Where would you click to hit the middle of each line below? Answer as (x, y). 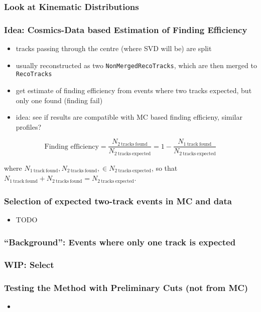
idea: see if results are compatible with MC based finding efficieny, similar (129, 117)
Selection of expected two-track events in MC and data (118, 201)
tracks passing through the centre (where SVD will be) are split (114, 48)
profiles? (29, 126)
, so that (164, 168)
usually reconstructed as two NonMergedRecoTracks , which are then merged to (136, 65)
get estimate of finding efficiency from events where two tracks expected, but (134, 90)
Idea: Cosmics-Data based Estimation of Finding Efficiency (126, 29)
